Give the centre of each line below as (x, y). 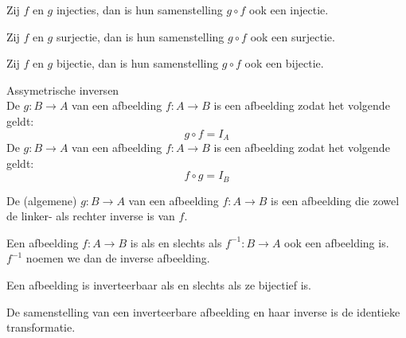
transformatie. (41, 327)
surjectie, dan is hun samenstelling (140, 36)
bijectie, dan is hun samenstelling (137, 63)
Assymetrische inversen (63, 89)
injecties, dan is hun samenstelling (139, 10)
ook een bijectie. (284, 63)
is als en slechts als (176, 242)
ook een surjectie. (293, 36)
